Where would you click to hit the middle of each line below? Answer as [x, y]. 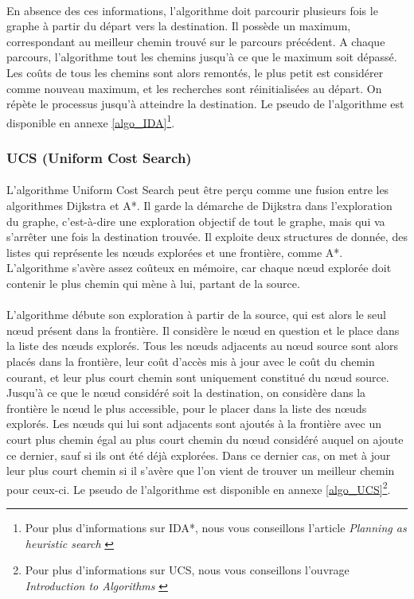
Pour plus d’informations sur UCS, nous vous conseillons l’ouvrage [187, 570]
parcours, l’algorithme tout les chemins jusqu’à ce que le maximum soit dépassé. [202, 57]
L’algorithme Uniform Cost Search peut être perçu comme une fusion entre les [198, 190]
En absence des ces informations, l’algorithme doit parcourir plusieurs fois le [192, 10]
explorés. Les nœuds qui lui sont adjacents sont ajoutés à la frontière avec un [194, 424]
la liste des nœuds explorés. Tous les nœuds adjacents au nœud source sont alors [203, 346]
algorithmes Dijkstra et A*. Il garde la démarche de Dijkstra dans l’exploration [199, 206]
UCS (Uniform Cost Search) [99, 157]
